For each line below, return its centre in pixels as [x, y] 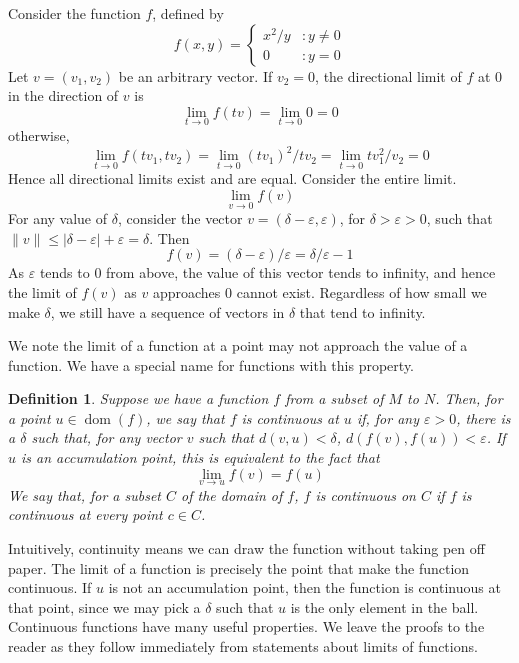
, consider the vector [180, 218]
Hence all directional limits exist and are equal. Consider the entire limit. [232, 178]
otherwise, [39, 135]
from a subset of [334, 398]
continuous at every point [85, 514]
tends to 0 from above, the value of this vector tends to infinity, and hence [267, 272]
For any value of [58, 218]
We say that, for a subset [85, 494]
